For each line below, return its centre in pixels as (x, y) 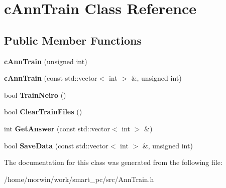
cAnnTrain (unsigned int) (46, 61)
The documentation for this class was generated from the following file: (113, 162)
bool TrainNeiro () (35, 95)
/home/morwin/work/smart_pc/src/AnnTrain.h (79, 179)
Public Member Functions (73, 40)
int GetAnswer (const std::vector (57, 128)
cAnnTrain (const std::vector (51, 78)
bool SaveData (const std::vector (56, 145)
